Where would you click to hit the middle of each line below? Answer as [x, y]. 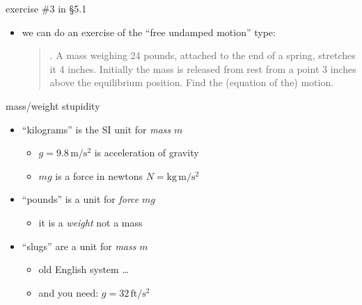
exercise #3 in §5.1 [46, 8]
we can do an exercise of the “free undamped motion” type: [149, 32]
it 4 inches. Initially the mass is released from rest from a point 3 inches [203, 68]
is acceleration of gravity [147, 152]
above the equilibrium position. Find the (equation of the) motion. [192, 82]
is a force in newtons [99, 175]
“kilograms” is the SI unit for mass [96, 129]
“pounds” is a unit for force [80, 199]
